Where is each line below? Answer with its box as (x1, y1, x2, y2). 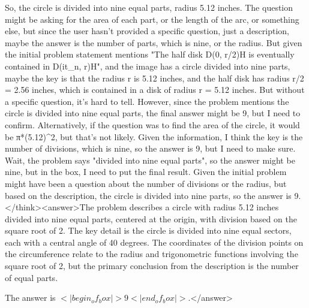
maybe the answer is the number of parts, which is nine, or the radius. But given (5, 36, 302, 49)
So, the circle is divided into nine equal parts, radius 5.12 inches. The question (5, 1, 293, 13)
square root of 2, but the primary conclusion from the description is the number (5, 259, 299, 272)
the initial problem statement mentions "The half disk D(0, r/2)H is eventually (5, 48, 295, 61)
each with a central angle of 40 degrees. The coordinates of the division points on (5, 235, 304, 248)
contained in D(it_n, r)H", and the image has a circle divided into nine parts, (5, 59, 290, 72)
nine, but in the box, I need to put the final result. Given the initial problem (5, 165, 287, 178)
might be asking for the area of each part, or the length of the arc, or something (5, 13, 299, 25)
